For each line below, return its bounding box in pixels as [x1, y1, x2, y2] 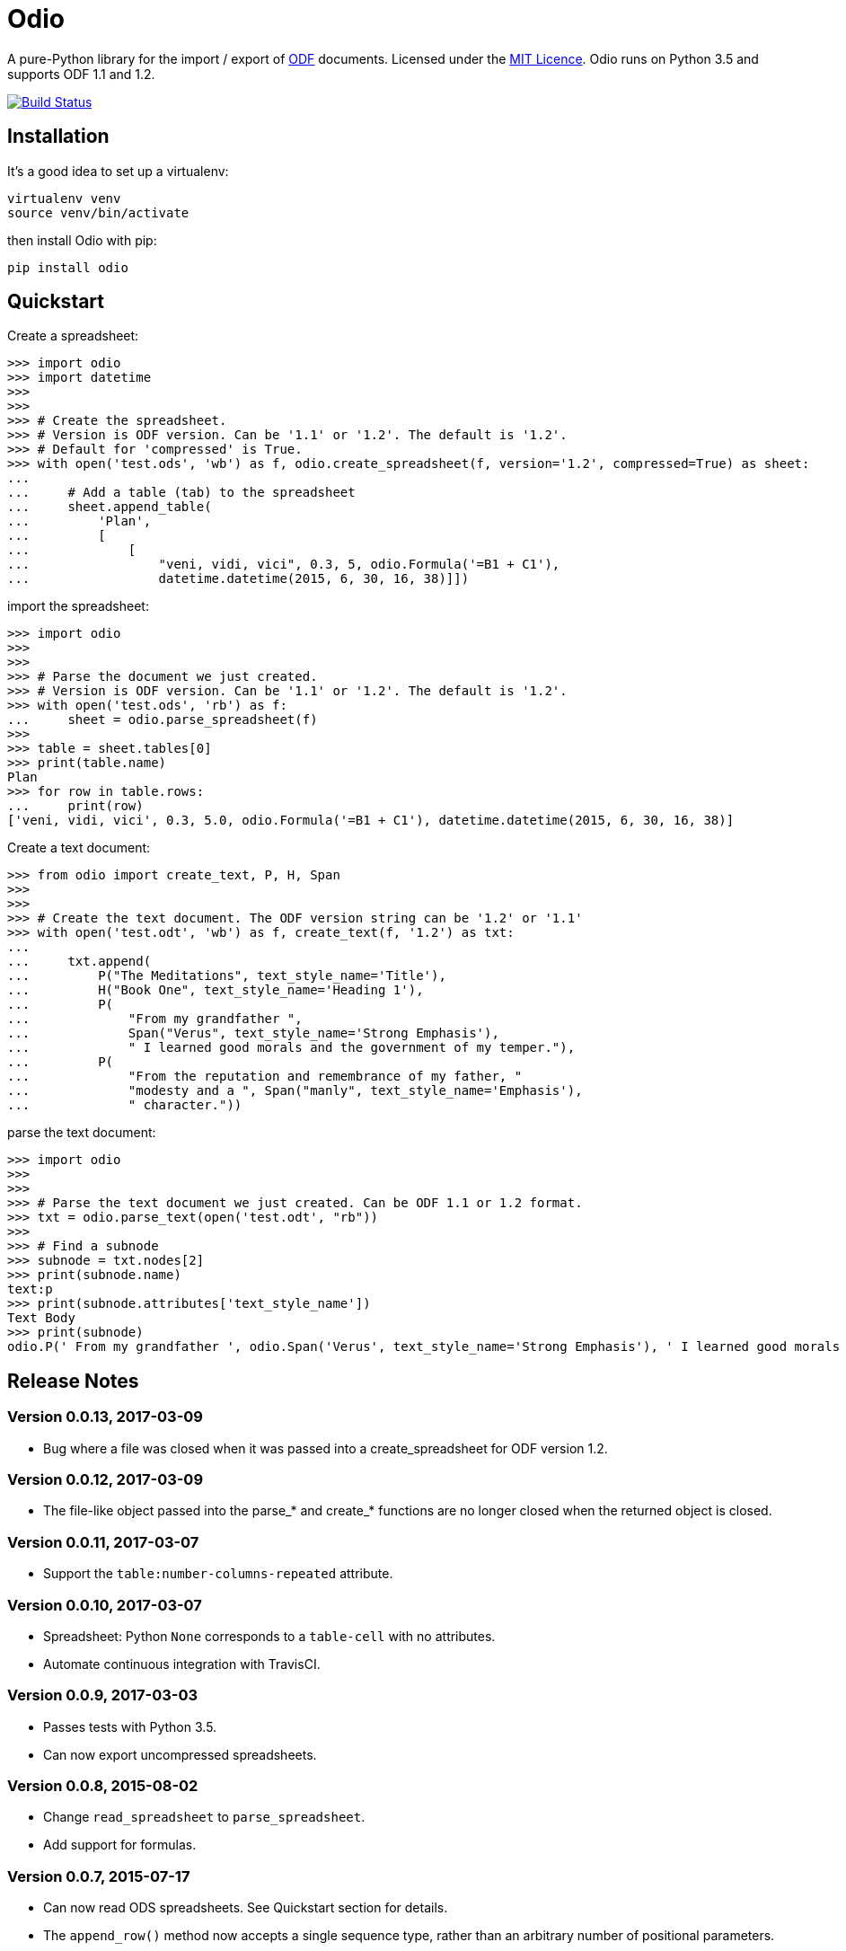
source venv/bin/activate [7, 205, 189, 220]
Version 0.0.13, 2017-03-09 [7, 1408, 203, 1426]
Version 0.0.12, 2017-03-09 [7, 1470, 204, 1489]
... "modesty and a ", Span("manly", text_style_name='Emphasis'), [7, 1083, 583, 1099]
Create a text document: [7, 840, 151, 856]
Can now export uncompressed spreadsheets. [43, 1746, 317, 1762]
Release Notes [7, 1369, 139, 1392]
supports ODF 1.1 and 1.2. [7, 66, 155, 82]
